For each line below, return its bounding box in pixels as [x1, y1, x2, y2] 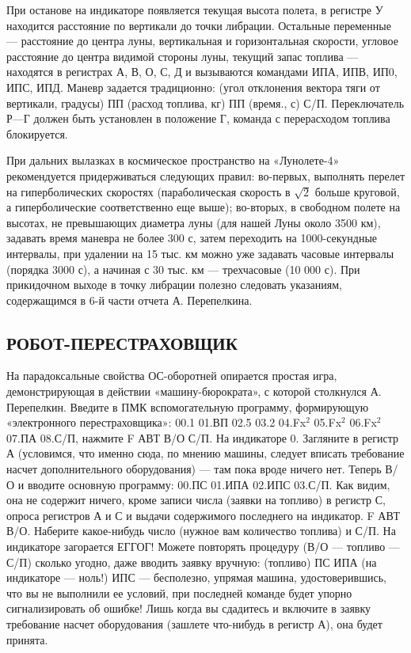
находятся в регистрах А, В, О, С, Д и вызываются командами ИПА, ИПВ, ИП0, [6, 63, 398, 80]
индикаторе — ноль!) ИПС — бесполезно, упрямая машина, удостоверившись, [6, 569, 386, 586]
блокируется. [6, 125, 68, 142]
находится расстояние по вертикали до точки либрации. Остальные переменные [6, 17, 391, 33]
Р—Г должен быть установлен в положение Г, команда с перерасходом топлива [6, 110, 390, 127]
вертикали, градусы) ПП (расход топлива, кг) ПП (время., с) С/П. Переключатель [6, 94, 405, 111]
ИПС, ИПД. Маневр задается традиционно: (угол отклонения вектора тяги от [6, 78, 380, 95]
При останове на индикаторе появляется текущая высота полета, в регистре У [6, 2, 383, 17]
